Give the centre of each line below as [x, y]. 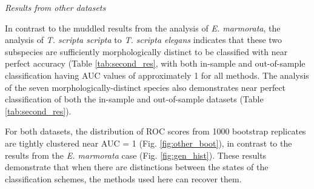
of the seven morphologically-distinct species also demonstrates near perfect [145, 87]
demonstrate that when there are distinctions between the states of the [137, 167]
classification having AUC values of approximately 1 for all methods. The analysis [157, 75]
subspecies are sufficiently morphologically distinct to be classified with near [146, 51]
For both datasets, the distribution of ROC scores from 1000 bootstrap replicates [155, 131]
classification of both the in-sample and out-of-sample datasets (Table [134, 99]
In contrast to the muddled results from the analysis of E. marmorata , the [143, 28]
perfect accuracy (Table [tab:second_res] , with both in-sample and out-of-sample [155, 63]
